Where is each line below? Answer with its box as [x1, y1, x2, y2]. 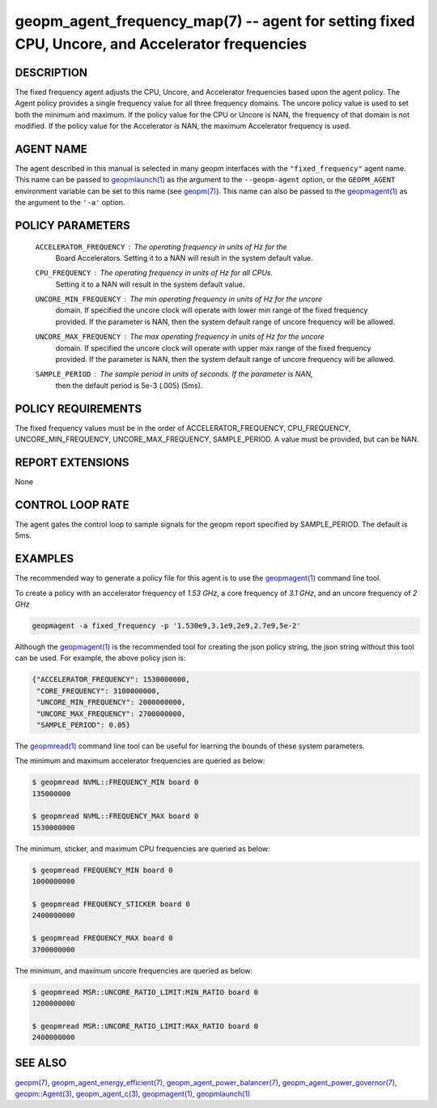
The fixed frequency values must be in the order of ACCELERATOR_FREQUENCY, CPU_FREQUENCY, [15, 423, 351, 433]
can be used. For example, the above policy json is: [15, 653, 186, 663]
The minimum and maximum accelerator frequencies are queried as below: [15, 756, 265, 765]
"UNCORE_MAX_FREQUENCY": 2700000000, [36, 709, 186, 718]
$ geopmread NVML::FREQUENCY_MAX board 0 [32, 812, 199, 821]
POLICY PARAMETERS [15, 219, 131, 232]
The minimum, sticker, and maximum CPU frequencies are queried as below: [15, 843, 270, 854]
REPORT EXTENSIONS [15, 455, 129, 469]
